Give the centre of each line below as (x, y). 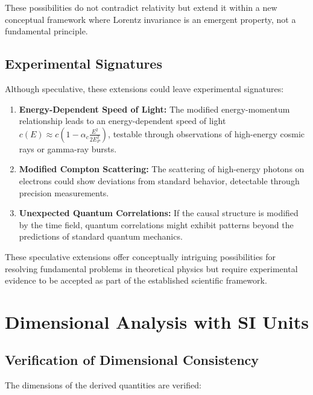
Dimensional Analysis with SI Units (157, 321)
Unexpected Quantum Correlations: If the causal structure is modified (159, 213)
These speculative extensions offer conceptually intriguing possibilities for (141, 256)
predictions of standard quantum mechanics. (101, 236)
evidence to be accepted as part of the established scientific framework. (136, 280)
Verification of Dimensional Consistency (132, 360)
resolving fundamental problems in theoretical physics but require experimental (151, 268)
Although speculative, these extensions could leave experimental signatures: (144, 88)
